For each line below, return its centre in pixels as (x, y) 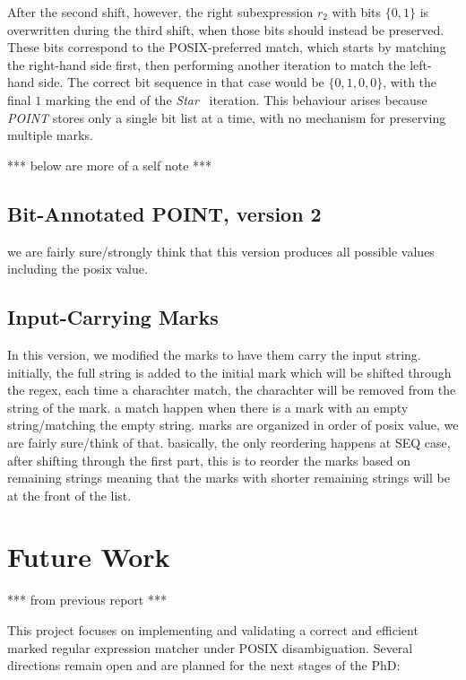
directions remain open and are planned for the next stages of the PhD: (204, 665)
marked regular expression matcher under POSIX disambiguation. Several (210, 647)
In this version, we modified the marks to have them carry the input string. (214, 354)
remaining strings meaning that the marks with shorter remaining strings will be (229, 478)
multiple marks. (50, 135)
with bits (357, 12)
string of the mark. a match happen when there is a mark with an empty (208, 407)
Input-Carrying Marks (113, 317)
